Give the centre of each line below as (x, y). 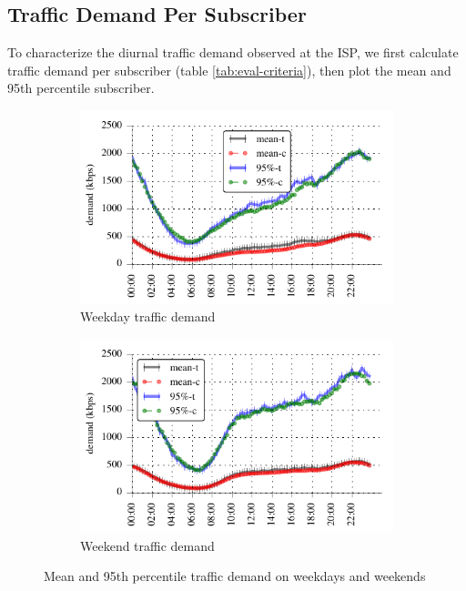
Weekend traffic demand (147, 545)
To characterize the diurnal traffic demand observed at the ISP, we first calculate (233, 52)
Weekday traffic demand (148, 316)
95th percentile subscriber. (81, 88)
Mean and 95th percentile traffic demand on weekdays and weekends (235, 576)
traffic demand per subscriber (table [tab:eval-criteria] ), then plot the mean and (229, 70)
